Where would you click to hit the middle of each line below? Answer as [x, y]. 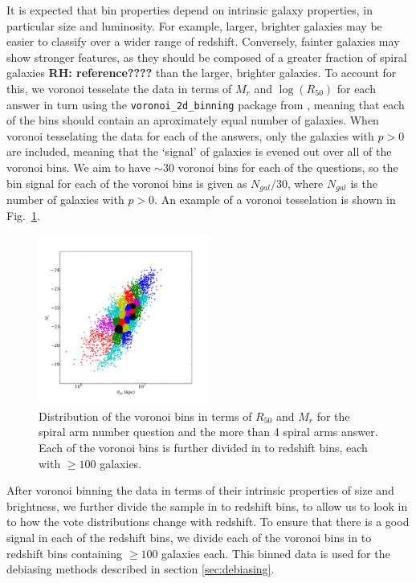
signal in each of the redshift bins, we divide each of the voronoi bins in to [189, 537]
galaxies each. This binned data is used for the [276, 553]
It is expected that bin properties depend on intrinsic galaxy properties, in [190, 10]
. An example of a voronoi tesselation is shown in [275, 200]
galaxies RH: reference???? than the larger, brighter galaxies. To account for [202, 73]
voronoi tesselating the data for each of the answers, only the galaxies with [190, 135]
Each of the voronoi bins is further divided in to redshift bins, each [203, 448]
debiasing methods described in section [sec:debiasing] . [141, 569]
